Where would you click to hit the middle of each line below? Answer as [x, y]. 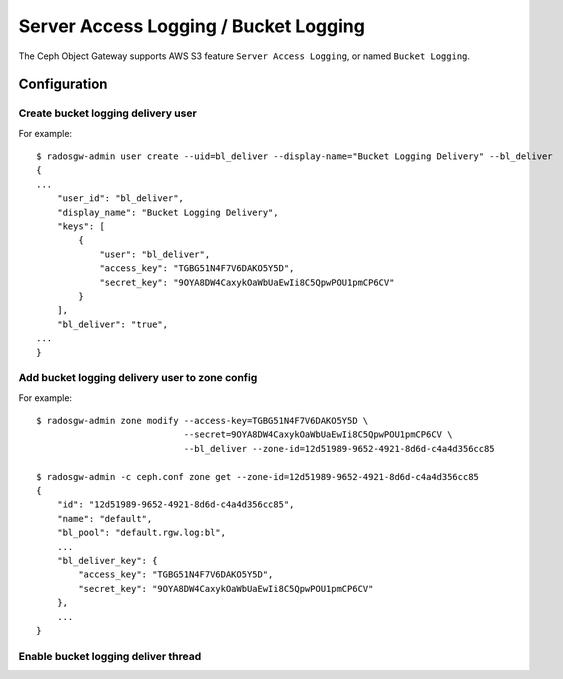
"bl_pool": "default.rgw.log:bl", [141, 533]
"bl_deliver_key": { [107, 560]
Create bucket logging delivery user [107, 113]
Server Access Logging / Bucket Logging [191, 26]
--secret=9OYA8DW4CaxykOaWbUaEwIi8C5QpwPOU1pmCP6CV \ [318, 434]
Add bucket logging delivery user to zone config [138, 378]
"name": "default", [104, 518]
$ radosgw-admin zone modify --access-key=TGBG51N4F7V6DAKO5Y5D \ [202, 421]
